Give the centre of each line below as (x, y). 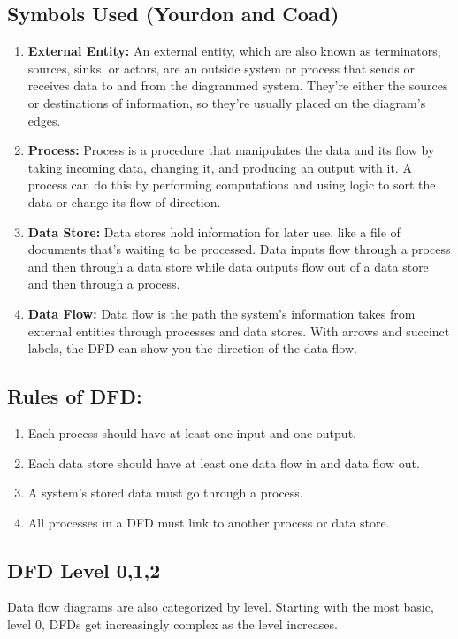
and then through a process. (104, 284)
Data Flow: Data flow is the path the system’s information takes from (221, 313)
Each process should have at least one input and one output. (192, 432)
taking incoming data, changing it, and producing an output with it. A (220, 167)
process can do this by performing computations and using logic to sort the (232, 185)
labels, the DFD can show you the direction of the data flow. (192, 348)
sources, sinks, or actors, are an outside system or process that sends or (221, 68)
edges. (44, 120)
